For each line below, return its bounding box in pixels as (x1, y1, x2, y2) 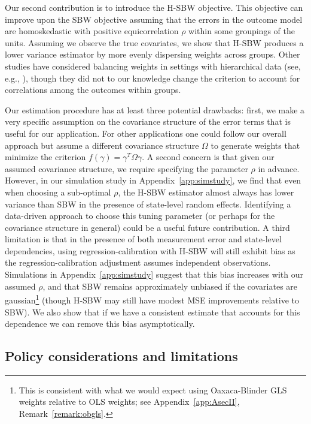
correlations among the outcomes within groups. (5, 83, 181, 96)
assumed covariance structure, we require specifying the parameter (5, 162, 248, 175)
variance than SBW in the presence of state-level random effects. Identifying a (5, 197, 291, 210)
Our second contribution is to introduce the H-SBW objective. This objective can (5, 1, 303, 13)
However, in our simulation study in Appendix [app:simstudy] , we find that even (5, 174, 301, 187)
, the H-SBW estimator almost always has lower (118, 185, 294, 198)
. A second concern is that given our (142, 151, 275, 163)
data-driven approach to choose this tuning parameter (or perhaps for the (5, 209, 275, 222)
